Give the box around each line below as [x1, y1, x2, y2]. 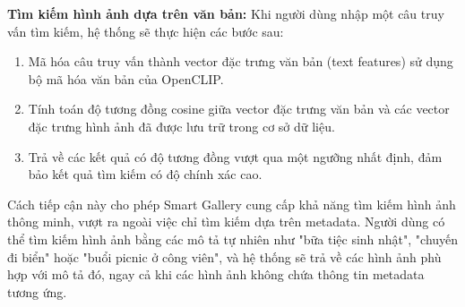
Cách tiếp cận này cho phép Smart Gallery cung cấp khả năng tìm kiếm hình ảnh [7, 194, 456, 213]
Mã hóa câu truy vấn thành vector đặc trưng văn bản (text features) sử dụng [28, 52, 453, 71]
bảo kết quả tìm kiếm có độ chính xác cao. [28, 165, 263, 183]
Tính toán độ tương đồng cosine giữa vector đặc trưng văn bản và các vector [28, 99, 450, 118]
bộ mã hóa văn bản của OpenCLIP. [28, 69, 224, 88]
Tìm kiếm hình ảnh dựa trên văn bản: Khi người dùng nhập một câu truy [7, 4, 444, 22]
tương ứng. [7, 282, 67, 301]
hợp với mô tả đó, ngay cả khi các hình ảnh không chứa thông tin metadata [7, 265, 425, 284]
